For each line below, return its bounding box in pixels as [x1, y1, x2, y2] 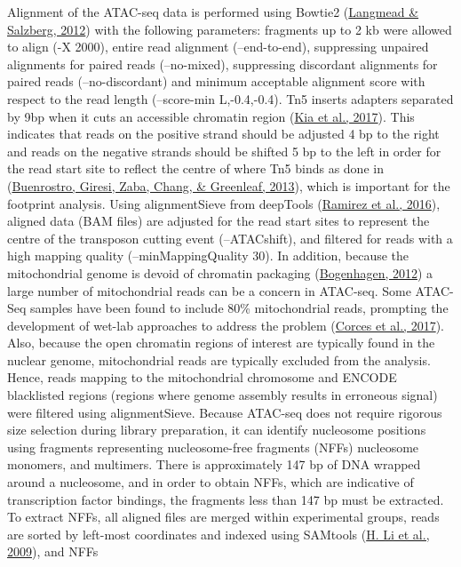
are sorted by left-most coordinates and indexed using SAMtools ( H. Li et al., [7, 524, 430, 543]
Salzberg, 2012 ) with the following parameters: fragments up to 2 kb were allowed [7, 20, 452, 38]
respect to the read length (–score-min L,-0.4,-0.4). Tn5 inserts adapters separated [7, 89, 454, 108]
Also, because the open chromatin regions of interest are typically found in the [7, 333, 435, 352]
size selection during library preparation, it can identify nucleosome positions [7, 420, 426, 439]
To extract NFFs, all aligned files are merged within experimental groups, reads [7, 507, 440, 526]
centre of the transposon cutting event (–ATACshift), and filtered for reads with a [7, 228, 453, 247]
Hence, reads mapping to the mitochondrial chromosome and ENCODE [7, 368, 397, 387]
